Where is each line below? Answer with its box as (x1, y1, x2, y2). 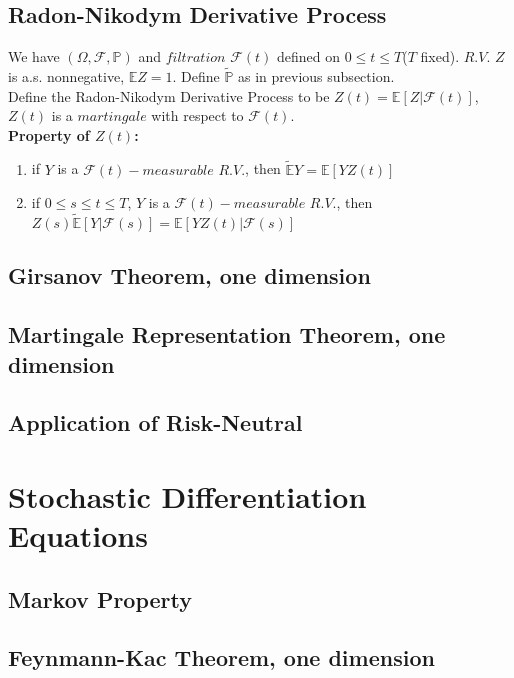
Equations (8, 515, 148, 556)
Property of (8, 124, 90, 145)
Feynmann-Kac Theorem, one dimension (8, 642, 435, 673)
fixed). (420, 46, 460, 67)
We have (8, 46, 60, 67)
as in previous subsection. (238, 66, 395, 87)
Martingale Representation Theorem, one (8, 319, 446, 350)
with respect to (151, 105, 244, 126)
